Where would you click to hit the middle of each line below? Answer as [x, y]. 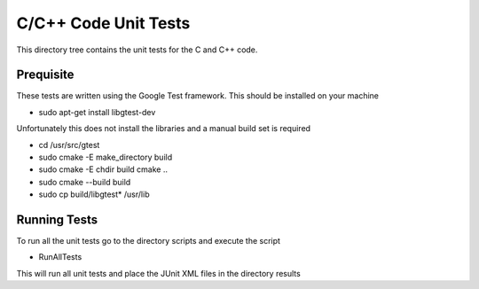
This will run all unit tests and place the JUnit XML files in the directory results [158, 273]
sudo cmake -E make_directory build [106, 157]
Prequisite [45, 75]
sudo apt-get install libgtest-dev [97, 112]
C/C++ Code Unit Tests [103, 23]
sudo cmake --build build [85, 182]
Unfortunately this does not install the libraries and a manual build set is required [163, 129]
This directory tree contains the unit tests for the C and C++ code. [137, 50]
